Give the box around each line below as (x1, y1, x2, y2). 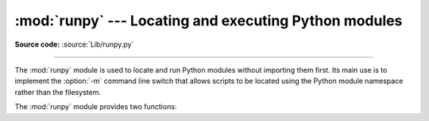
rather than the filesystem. (14, 87, 101, 96)
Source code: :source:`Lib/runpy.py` (14, 40, 134, 49)
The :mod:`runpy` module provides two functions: (14, 102, 177, 112)
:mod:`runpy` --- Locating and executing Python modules (14, 12, 403, 29)
